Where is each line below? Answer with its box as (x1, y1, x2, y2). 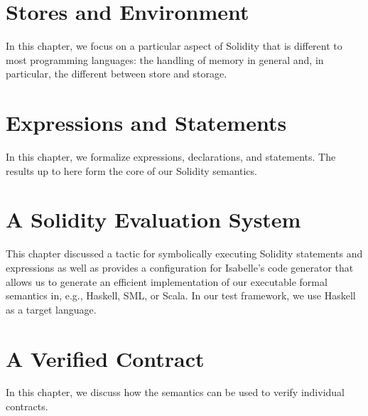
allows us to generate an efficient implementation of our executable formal (6, 274, 328, 289)
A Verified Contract (6, 343, 205, 373)
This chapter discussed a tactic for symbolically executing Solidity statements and (6, 246, 363, 261)
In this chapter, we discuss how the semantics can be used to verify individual (6, 385, 345, 400)
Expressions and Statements (6, 108, 287, 137)
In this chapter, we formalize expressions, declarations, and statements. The (6, 149, 336, 164)
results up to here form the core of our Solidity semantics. (6, 163, 257, 178)
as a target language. (6, 302, 97, 316)
